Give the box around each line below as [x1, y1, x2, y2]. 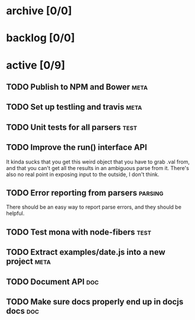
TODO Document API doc [6, 277, 99, 287]
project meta [6, 257, 51, 267]
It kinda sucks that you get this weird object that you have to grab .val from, [6, 158, 190, 165]
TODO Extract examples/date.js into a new [6, 247, 165, 257]
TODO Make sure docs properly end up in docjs [6, 296, 184, 306]
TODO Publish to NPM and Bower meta [6, 82, 148, 92]
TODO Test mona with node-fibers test [6, 227, 152, 237]
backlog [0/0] [6, 31, 75, 45]
